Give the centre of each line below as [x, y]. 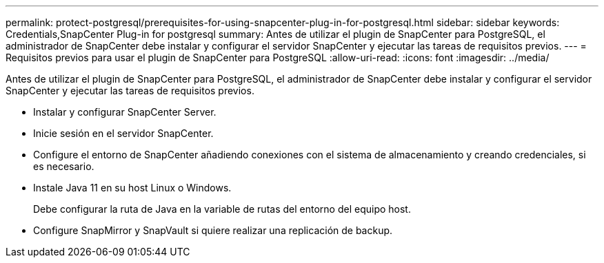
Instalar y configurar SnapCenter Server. [125, 112]
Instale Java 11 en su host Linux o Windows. [132, 188]
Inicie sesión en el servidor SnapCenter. [123, 133]
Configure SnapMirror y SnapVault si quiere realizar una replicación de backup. [213, 230]
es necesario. [64, 166]
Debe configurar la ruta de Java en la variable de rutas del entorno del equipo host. [222, 209]
